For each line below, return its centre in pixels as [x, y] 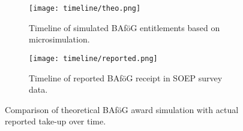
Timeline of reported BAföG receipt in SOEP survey [126, 77]
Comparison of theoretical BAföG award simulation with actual [122, 109]
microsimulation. [59, 39]
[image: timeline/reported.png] [93, 58]
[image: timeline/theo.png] [85, 8]
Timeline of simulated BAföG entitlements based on [124, 27]
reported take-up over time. [55, 121]
